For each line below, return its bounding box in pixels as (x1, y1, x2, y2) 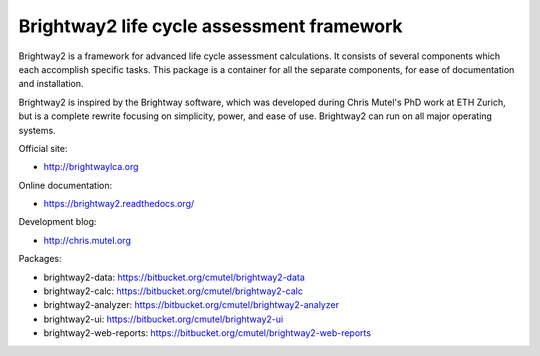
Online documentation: (18, 179, 113, 191)
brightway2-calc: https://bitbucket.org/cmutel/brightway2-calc (43, 285, 304, 297)
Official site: (18, 142, 68, 154)
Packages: (18, 253, 62, 265)
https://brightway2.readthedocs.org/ (43, 198, 195, 210)
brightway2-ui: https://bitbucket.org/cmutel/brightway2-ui (43, 313, 284, 325)
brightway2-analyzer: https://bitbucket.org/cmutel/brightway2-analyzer (43, 299, 340, 311)
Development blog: (18, 216, 97, 228)
